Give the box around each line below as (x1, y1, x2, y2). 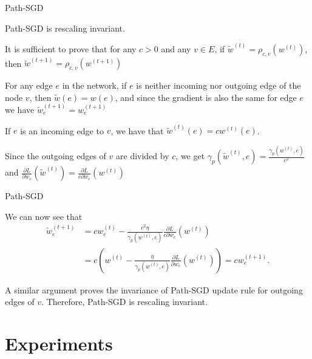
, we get (175, 149, 205, 162)
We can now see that (5, 210, 83, 222)
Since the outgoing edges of (5, 149, 106, 162)
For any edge (5, 79, 53, 92)
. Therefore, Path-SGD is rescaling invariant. (41, 295, 208, 308)
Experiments (5, 330, 113, 355)
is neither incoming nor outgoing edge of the (136, 79, 301, 92)
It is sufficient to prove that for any (5, 42, 137, 55)
